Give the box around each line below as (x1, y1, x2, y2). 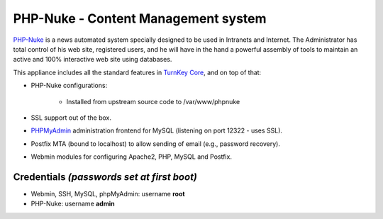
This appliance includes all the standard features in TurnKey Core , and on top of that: (13, 68, 262, 77)
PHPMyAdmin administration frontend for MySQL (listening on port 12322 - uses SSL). (30, 126, 283, 135)
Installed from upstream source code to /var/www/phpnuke (66, 97, 240, 106)
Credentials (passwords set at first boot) (13, 171, 198, 183)
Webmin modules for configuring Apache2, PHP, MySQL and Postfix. (30, 152, 232, 161)
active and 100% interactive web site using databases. (13, 55, 172, 64)
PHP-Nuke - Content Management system (13, 11, 267, 26)
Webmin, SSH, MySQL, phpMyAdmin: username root (30, 189, 185, 198)
